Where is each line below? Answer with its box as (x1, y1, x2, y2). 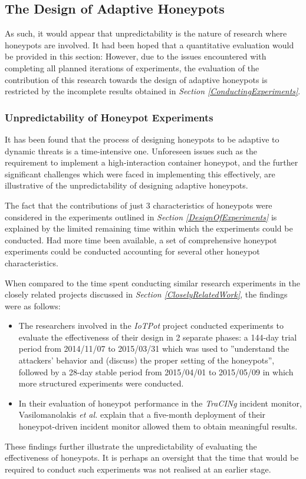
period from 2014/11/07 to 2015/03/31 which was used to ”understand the (18, 342, 289, 355)
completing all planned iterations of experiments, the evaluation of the (5, 61, 259, 74)
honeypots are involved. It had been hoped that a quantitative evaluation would (5, 38, 294, 51)
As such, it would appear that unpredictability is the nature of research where (5, 27, 287, 39)
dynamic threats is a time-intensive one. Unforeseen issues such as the (5, 144, 258, 157)
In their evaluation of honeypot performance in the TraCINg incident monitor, (18, 397, 302, 409)
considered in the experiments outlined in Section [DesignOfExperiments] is (5, 210, 277, 223)
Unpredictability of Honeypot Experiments (5, 110, 213, 124)
